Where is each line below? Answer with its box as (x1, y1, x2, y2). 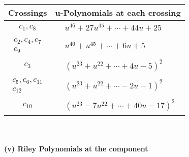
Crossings (8, 7, 47, 18)
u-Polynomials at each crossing (55, 7, 181, 18)
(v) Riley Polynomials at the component (4, 143, 148, 153)
